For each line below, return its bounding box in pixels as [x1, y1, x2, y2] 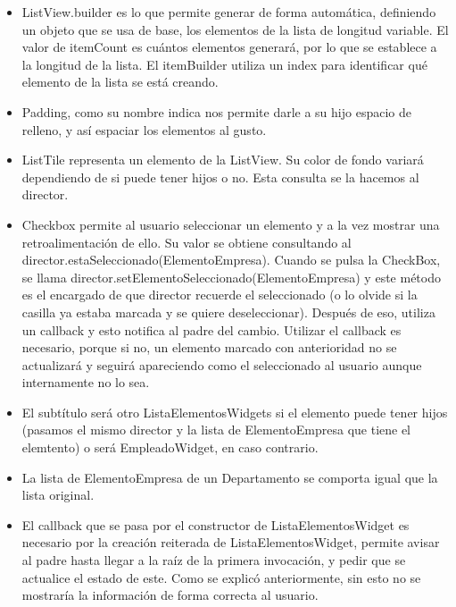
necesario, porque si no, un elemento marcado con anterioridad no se [21, 338, 397, 357]
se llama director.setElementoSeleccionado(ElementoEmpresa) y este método [21, 267, 441, 286]
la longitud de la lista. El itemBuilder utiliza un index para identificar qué [21, 55, 427, 73]
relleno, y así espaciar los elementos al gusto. [21, 120, 267, 139]
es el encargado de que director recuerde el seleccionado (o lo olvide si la [21, 285, 418, 304]
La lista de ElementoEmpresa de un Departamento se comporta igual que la [21, 468, 438, 486]
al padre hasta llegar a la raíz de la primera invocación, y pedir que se [21, 551, 406, 569]
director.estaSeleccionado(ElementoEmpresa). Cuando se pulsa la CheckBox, [21, 250, 441, 269]
